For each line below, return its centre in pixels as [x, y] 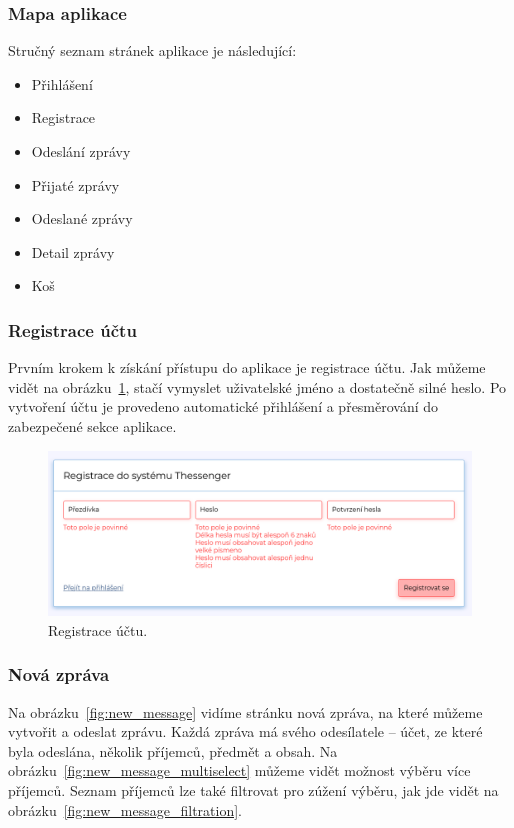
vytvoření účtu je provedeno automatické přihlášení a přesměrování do [223, 406]
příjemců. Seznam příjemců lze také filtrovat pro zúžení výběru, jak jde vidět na [253, 789]
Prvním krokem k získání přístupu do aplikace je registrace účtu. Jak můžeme [247, 367]
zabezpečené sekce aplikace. [92, 425]
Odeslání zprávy [81, 151]
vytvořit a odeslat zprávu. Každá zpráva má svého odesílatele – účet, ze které [245, 731]
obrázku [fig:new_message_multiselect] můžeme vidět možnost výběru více [239, 770]
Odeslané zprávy [82, 218]
